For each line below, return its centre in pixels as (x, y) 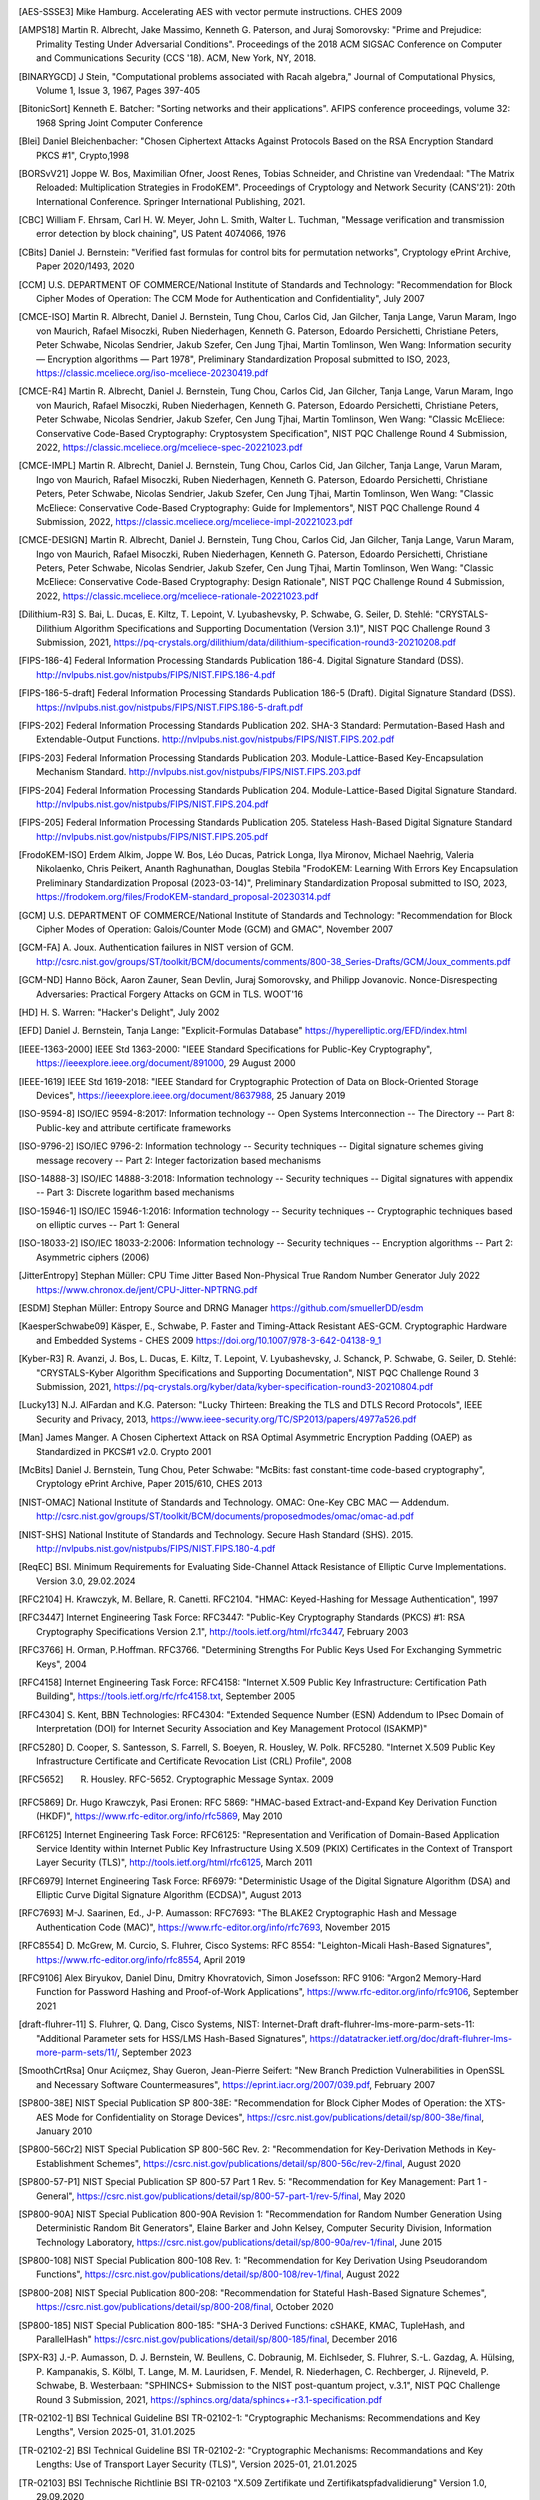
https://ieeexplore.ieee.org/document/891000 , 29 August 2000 (166, 1063)
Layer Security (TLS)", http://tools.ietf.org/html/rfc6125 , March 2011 (174, 1862)
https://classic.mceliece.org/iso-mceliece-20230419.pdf (152, 372)
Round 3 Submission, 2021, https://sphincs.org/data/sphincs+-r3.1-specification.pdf (209, 2399)
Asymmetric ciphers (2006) (93, 1257)
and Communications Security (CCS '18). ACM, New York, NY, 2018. (176, 58)
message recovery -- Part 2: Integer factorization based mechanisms (179, 1160)
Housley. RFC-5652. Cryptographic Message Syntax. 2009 (212, 1779)
